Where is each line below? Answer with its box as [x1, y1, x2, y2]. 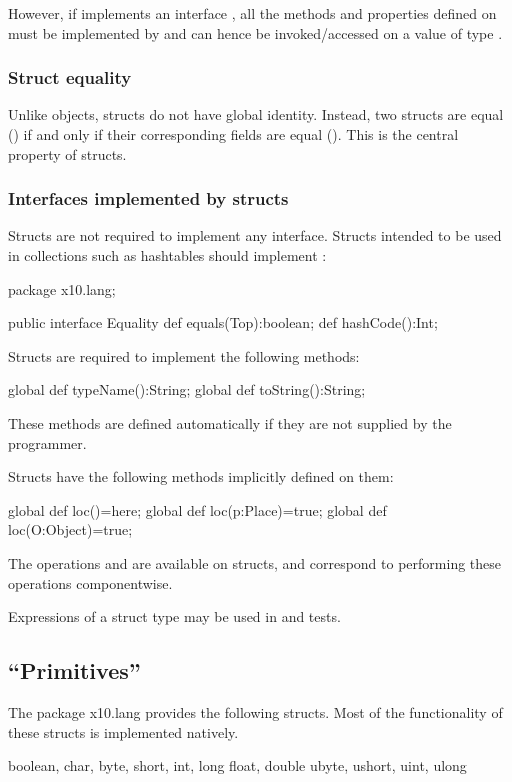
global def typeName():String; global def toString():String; [8, 379, 366, 400]
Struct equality [8, 65, 132, 90]
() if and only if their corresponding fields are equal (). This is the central [8, 124, 459, 144]
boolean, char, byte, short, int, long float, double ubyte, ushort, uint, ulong [8, 755, 467, 776]
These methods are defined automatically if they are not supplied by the [8, 412, 452, 433]
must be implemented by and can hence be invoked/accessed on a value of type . [8, 22, 503, 43]
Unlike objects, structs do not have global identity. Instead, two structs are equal [8, 104, 504, 125]
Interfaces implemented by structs [8, 186, 289, 211]
